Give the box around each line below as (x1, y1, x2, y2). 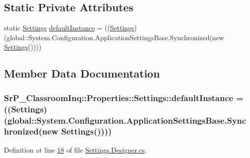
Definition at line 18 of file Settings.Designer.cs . (4, 144, 147, 155)
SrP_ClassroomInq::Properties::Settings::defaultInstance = (4, 91, 244, 104)
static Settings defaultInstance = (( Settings (4, 23, 134, 33)
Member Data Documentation (4, 66, 160, 81)
